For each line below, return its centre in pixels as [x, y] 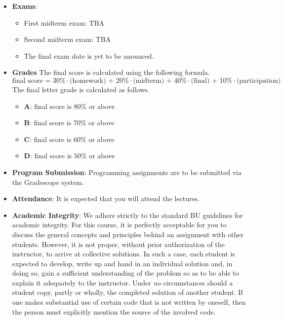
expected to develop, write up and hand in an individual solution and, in [122, 263]
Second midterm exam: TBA [67, 39]
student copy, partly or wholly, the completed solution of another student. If [127, 292]
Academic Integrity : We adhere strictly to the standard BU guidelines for [127, 215]
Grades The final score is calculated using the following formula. [111, 72]
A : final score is [48, 106]
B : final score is [48, 123]
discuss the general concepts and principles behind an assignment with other [128, 234]
